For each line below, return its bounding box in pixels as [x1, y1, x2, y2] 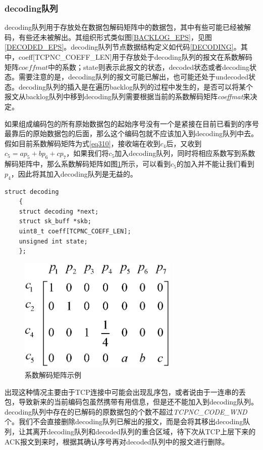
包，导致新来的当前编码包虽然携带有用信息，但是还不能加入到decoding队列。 [5, 396, 258, 407]
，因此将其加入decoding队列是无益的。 [11, 168, 137, 179]
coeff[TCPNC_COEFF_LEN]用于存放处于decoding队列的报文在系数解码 [18, 52, 252, 62]
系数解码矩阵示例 [25, 370, 81, 380]
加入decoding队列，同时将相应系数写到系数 [115, 148, 255, 158]
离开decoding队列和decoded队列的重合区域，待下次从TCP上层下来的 [32, 426, 256, 437]
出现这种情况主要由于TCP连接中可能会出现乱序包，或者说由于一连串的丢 [5, 386, 246, 397]
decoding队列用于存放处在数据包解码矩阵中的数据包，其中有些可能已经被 [5, 22, 244, 32]
